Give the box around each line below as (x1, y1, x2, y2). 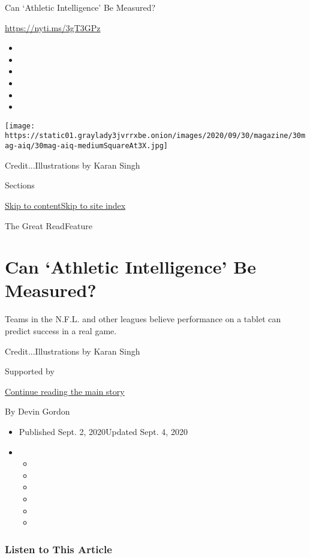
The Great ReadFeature (5, 219, 93, 232)
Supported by (5, 365, 55, 377)
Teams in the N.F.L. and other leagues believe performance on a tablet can (5, 313, 281, 325)
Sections (5, 179, 35, 191)
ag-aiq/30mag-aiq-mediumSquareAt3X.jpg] (5, 142, 168, 151)
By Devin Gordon (5, 405, 70, 418)
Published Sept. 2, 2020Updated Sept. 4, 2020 (19, 425, 188, 437)
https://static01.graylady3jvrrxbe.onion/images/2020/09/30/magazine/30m (5, 131, 306, 140)
